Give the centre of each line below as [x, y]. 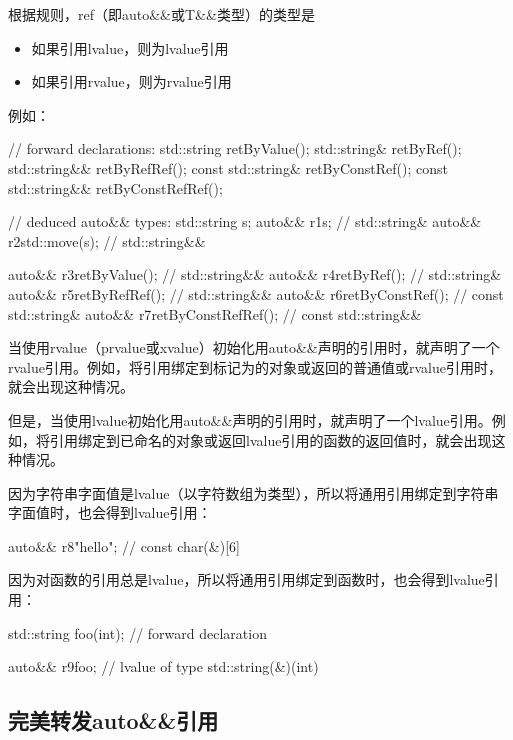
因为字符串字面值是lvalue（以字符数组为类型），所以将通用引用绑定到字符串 [253, 492]
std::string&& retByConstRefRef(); [115, 187]
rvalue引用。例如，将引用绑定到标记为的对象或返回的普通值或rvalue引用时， [255, 366]
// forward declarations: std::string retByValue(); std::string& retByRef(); [235, 148]
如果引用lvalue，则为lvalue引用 [130, 47]
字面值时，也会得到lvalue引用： [110, 512]
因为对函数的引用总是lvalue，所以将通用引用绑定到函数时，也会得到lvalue [246, 579]
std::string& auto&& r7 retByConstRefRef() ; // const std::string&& [215, 313]
